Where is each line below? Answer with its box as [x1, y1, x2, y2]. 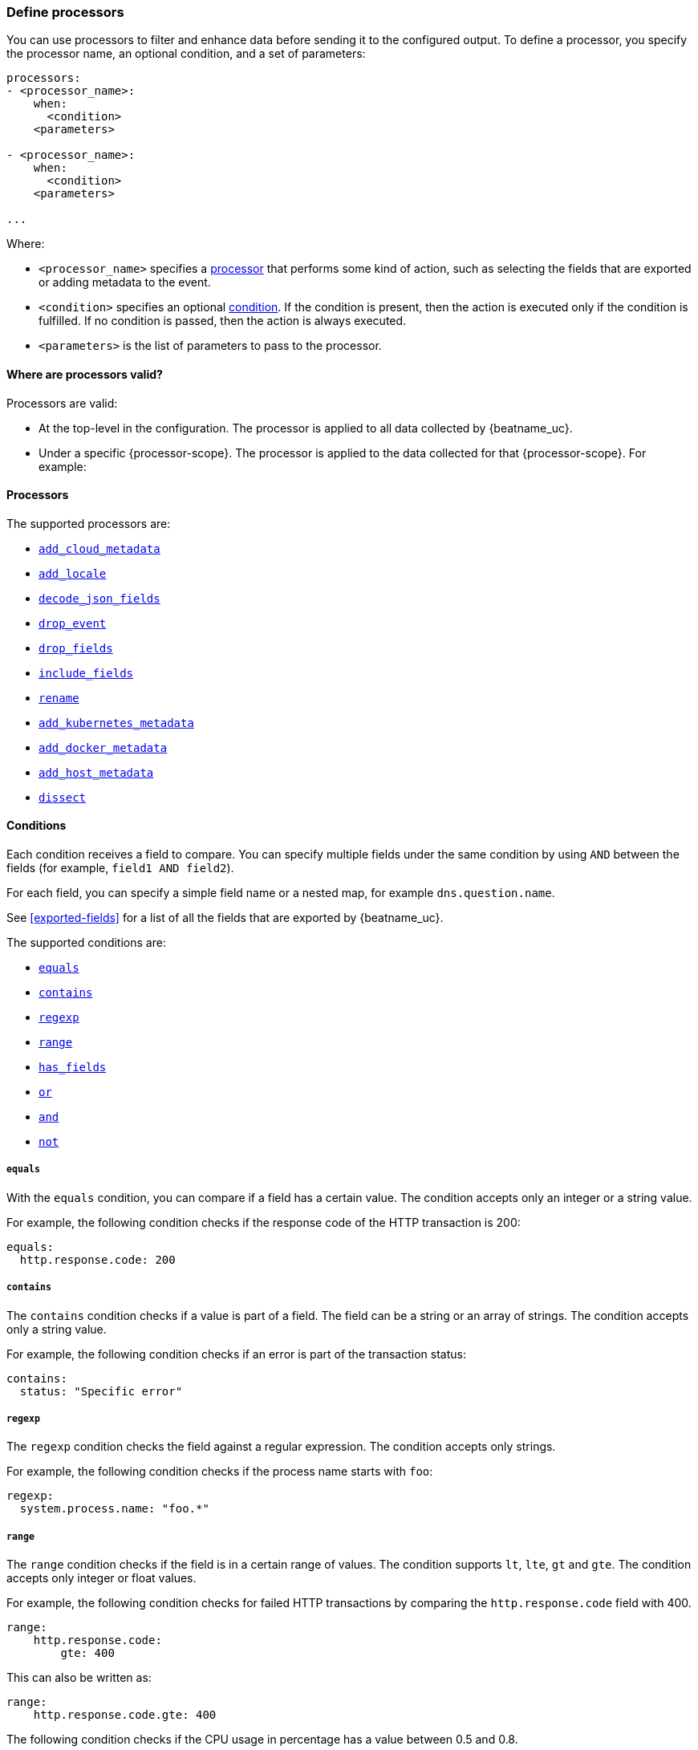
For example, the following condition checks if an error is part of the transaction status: [6, 1346, 466, 1361]
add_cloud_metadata [39, 542, 160, 555]
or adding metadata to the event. [39, 275, 211, 290]
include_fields [39, 666, 134, 680]
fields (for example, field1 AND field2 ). [6, 861, 234, 875]
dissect [39, 790, 87, 804]
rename [39, 691, 79, 704]
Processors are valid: [6, 396, 118, 410]
